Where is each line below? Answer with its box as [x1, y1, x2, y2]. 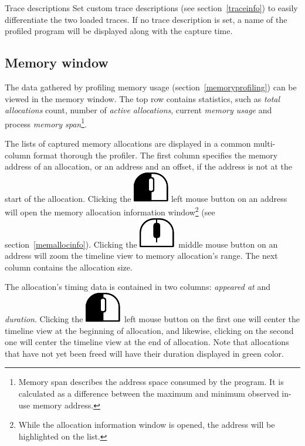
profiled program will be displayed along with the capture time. [5, 25, 233, 37]
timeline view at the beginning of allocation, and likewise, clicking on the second [5, 324, 294, 336]
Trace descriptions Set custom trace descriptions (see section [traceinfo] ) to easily [5, 2, 298, 13]
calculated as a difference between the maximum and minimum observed [18, 387, 279, 399]
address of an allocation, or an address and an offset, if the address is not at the [5, 160, 292, 173]
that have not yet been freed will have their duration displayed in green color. [5, 347, 284, 359]
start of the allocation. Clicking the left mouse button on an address [5, 192, 287, 204]
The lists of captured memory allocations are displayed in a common [5, 137, 251, 150]
